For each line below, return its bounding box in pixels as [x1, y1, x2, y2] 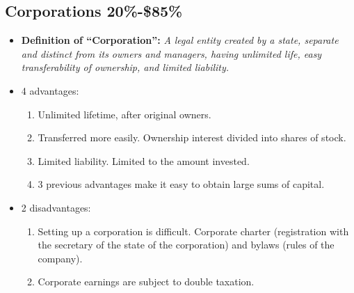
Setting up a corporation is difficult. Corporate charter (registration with [38, 223, 349, 238]
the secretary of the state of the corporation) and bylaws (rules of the [38, 237, 335, 252]
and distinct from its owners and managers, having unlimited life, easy [21, 46, 322, 61]
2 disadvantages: [21, 200, 91, 214]
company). [38, 251, 83, 265]
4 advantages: [21, 83, 79, 97]
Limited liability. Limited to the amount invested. [38, 153, 250, 168]
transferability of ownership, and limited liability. [21, 60, 230, 74]
